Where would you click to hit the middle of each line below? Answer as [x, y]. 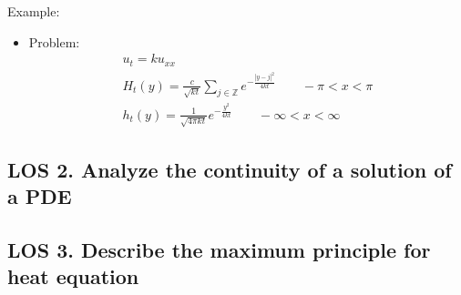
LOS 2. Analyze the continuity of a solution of [230, 169]
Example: [34, 11]
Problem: [54, 41]
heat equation [73, 276]
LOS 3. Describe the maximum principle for [219, 249]
